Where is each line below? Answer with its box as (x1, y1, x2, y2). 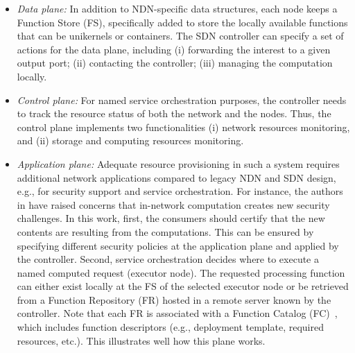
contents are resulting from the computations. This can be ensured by (17, 224, 314, 239)
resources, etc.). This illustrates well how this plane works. (17, 333, 266, 347)
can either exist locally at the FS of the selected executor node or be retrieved (17, 279, 349, 293)
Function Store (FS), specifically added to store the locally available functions (17, 15, 348, 29)
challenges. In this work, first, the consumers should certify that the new (17, 211, 325, 225)
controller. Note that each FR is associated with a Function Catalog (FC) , (17, 306, 338, 320)
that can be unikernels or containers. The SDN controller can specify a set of (17, 28, 344, 43)
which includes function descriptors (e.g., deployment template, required (17, 320, 324, 334)
